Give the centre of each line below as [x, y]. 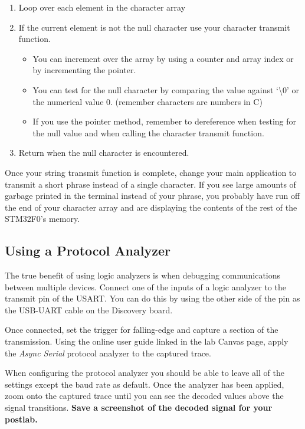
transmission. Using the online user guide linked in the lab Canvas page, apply [147, 341]
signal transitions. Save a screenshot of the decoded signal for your [139, 407]
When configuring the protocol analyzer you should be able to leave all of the [145, 373]
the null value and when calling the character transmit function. [148, 132]
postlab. [21, 419]
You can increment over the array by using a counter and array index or [163, 58]
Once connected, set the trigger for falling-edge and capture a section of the [142, 330]
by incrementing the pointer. [84, 70]
